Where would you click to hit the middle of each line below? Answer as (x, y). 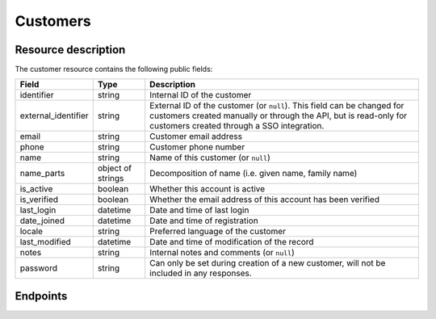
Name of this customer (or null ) (210, 157)
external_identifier (54, 115)
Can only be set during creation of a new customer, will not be (268, 263)
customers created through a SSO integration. (237, 126)
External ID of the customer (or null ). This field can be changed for (277, 106)
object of (115, 168)
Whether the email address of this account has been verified (264, 199)
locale (31, 232)
